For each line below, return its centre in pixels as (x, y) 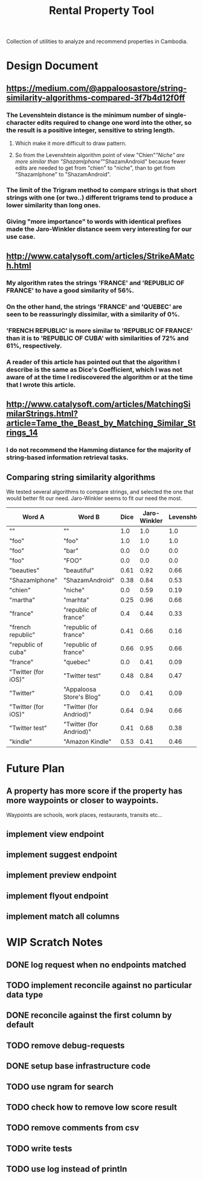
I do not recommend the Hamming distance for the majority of (99, 450)
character (21, 122)
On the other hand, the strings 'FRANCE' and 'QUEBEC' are (94, 307)
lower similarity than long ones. (53, 205)
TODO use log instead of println (67, 1169)
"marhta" (76, 600)
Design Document (52, 66)
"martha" (22, 600)
